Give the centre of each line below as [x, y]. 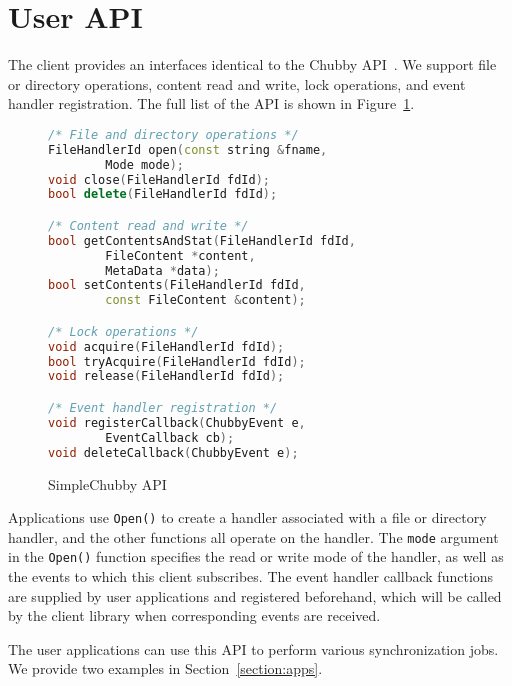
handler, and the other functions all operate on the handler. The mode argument [253, 536]
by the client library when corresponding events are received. [194, 615]
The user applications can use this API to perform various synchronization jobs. [253, 648]
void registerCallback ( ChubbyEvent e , [177, 422]
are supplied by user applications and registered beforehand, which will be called [255, 595]
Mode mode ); [145, 164]
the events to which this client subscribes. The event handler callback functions [251, 576]
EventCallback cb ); [170, 437]
